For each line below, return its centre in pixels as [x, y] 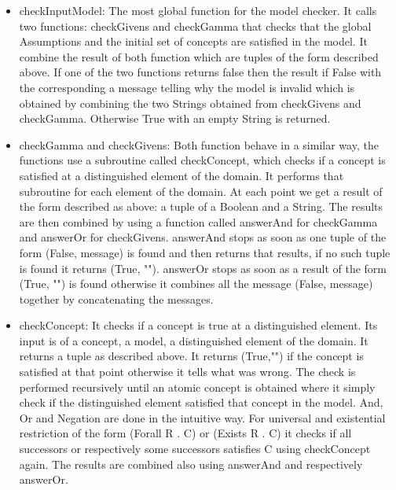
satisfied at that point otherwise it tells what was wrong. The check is [187, 372]
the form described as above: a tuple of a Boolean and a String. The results [201, 206]
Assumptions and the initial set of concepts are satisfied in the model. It [193, 41]
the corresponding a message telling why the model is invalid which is [187, 87]
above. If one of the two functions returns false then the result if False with [200, 72]
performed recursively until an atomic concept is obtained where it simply [197, 387]
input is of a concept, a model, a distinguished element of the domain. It [194, 340]
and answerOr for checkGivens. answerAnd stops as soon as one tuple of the [203, 237]
